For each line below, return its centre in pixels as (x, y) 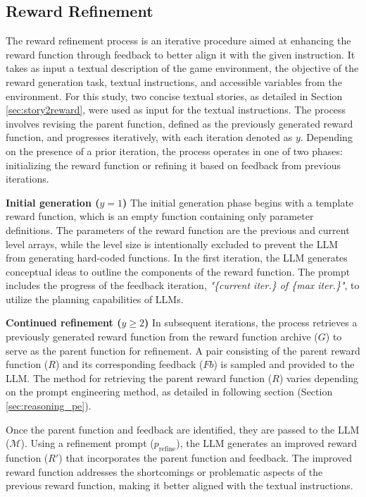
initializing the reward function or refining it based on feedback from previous (173, 165)
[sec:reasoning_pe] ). (49, 406)
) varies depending (319, 378)
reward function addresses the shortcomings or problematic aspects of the (164, 471)
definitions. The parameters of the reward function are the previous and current (178, 229)
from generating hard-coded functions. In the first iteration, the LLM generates (177, 258)
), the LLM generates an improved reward (267, 443)
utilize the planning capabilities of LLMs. (95, 299)
